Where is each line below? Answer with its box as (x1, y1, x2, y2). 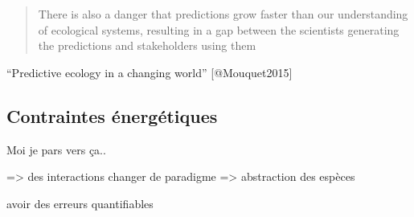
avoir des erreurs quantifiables (6, 194, 154, 211)
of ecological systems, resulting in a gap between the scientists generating (38, 21, 400, 38)
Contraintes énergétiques (6, 103, 218, 128)
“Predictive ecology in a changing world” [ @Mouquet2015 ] (6, 63, 293, 80)
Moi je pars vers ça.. (6, 141, 106, 158)
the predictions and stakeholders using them (38, 37, 256, 54)
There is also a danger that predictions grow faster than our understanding (38, 6, 408, 22)
